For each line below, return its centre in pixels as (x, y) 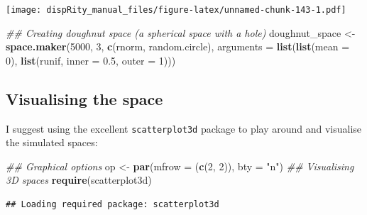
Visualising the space (84, 98)
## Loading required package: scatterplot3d (113, 205)
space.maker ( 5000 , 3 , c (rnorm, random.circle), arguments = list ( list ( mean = (178, 46)
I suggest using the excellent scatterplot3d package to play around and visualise (184, 128)
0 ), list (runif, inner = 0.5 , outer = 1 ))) (91, 60)
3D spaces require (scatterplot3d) (79, 180)
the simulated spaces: (52, 142)
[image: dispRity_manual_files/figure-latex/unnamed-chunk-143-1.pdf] (176, 10)
